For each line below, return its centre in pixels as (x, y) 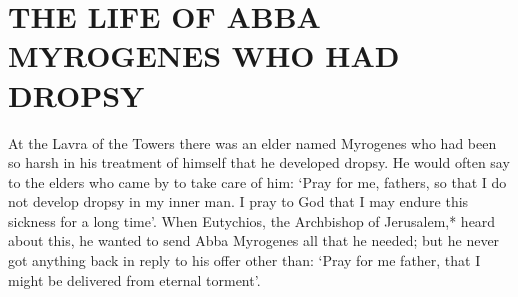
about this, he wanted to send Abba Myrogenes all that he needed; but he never (254, 240)
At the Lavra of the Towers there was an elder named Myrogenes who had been (252, 142)
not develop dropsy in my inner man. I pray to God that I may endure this (238, 201)
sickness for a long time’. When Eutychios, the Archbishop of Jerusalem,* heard (252, 220)
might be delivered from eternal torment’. (134, 279)
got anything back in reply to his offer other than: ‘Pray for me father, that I (244, 260)
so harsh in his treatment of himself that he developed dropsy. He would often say (259, 162)
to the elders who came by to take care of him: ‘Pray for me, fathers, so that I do (257, 181)
